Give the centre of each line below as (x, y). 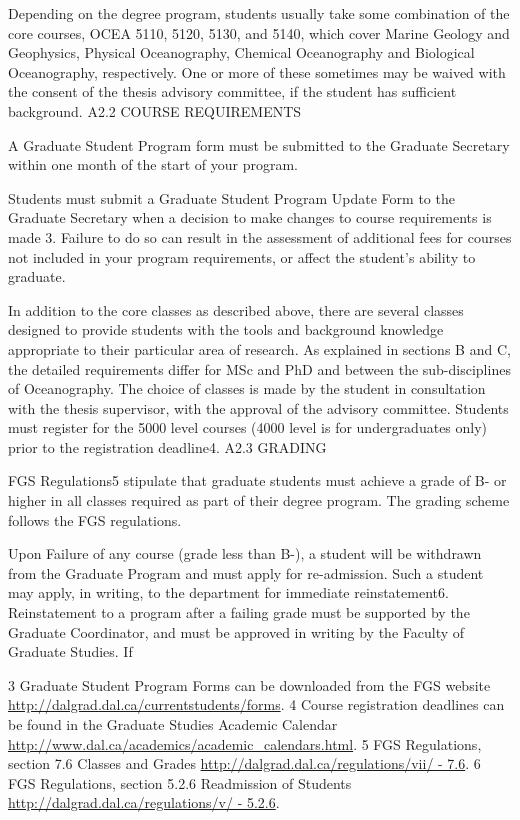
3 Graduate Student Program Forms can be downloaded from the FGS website (249, 684)
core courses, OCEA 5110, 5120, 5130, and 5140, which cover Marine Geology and (259, 32)
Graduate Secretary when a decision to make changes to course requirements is (250, 217)
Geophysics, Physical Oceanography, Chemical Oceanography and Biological (241, 52)
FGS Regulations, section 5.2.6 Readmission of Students (180, 782)
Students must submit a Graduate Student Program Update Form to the (231, 197)
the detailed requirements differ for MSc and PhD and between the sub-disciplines (259, 368)
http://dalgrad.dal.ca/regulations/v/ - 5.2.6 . (144, 802)
